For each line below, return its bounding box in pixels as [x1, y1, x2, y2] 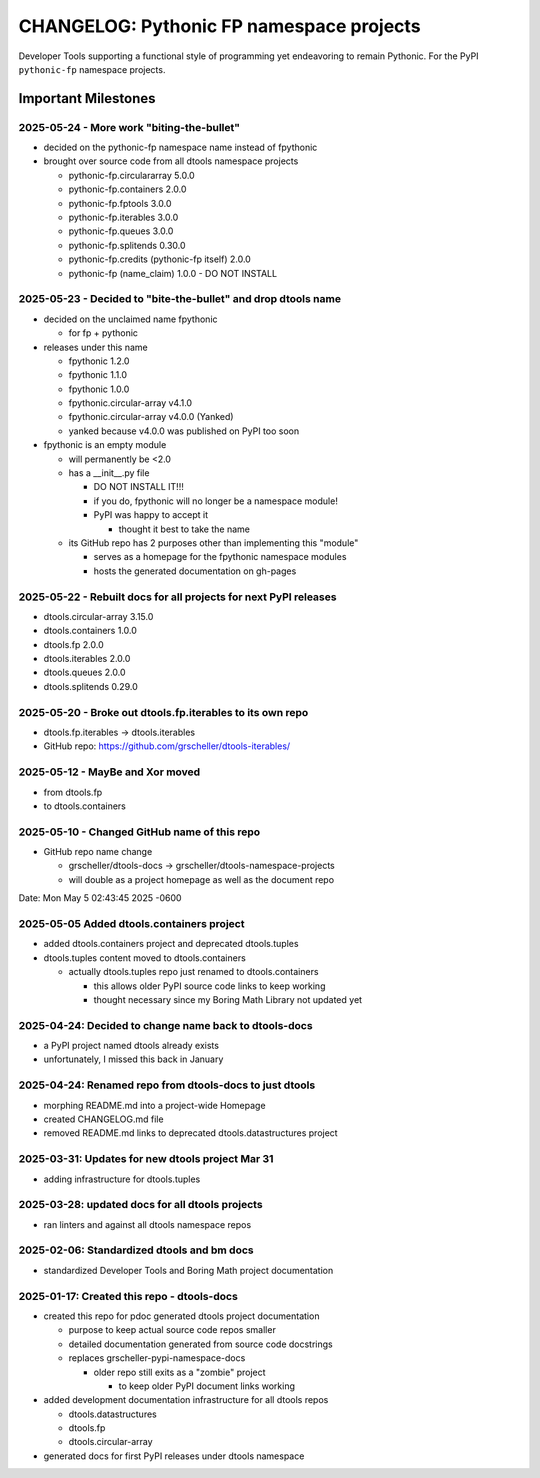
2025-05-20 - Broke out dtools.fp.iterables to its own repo [18, 705, 309, 719]
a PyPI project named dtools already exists [43, 1040, 220, 1052]
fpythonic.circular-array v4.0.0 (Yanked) [68, 411, 234, 423]
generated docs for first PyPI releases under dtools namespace [43, 1450, 305, 1462]
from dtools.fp [43, 786, 103, 798]
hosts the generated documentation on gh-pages [93, 565, 297, 577]
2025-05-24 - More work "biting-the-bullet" [18, 120, 240, 134]
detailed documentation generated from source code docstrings [68, 1338, 334, 1350]
